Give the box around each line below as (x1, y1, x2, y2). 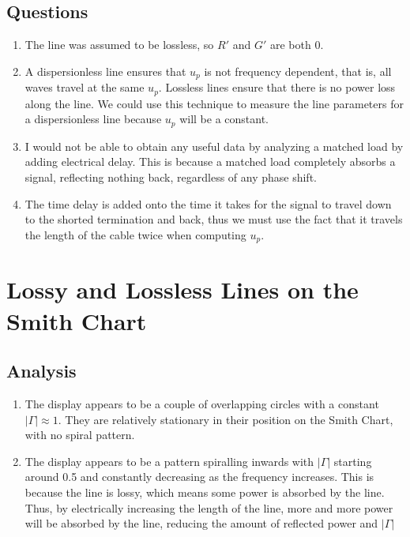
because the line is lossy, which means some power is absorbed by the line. (24, 483, 385, 500)
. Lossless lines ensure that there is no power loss (158, 79, 396, 96)
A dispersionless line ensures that (24, 62, 186, 79)
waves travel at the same (24, 79, 145, 96)
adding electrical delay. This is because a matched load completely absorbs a (24, 153, 396, 170)
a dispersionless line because (24, 111, 162, 127)
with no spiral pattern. (24, 426, 135, 443)
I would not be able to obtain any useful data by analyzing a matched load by (24, 137, 404, 154)
